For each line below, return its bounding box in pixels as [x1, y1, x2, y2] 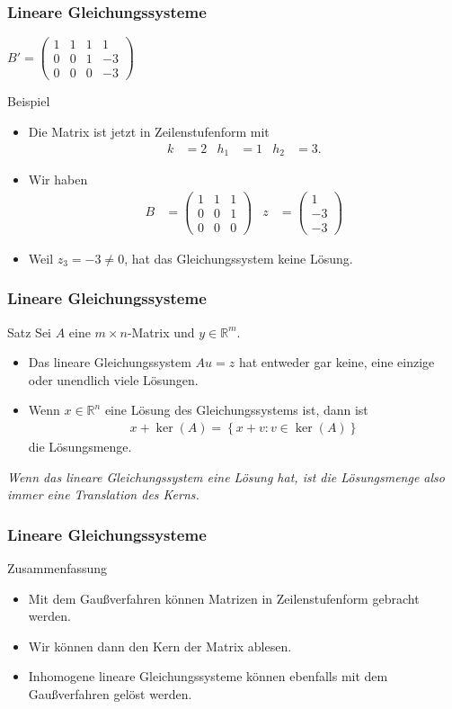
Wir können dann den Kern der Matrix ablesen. [28, 636, 292, 655]
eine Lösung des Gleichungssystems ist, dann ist [104, 400, 368, 419]
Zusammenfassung [7, 559, 108, 578]
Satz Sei [7, 322, 52, 341]
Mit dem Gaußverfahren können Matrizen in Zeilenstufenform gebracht [28, 588, 420, 607]
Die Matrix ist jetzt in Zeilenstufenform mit [28, 121, 270, 140]
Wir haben [28, 170, 88, 189]
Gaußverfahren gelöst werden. [28, 685, 192, 704]
